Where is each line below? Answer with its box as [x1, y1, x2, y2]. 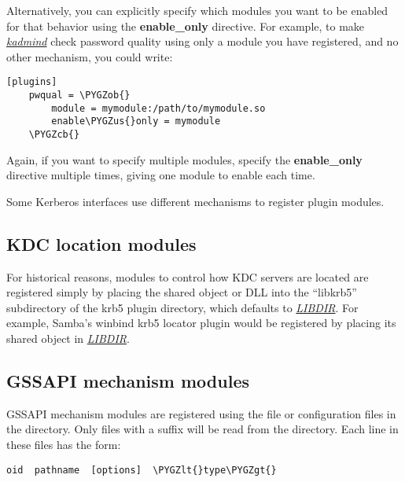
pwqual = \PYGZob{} [28, 90, 131, 101]
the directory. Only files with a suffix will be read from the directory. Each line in [6, 421, 399, 437]
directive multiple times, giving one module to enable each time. [6, 167, 315, 183]
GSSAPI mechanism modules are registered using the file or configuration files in [6, 405, 396, 421]
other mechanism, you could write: [6, 48, 173, 64]
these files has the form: [6, 436, 121, 452]
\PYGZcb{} [28, 129, 80, 140]
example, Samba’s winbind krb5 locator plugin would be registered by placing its [6, 315, 396, 331]
